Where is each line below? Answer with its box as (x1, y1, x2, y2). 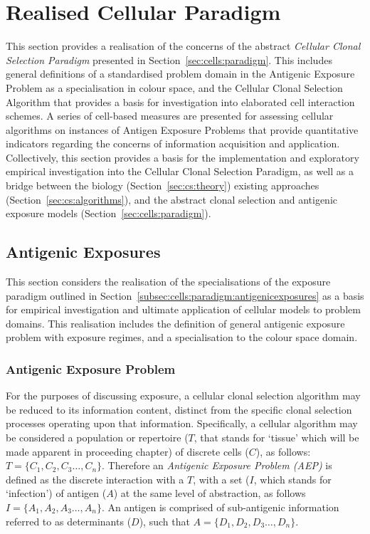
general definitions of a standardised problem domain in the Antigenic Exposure (6, 66, 355, 81)
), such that (139, 513, 190, 528)
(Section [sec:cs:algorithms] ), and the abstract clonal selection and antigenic (6, 192, 337, 206)
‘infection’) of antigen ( (6, 486, 107, 501)
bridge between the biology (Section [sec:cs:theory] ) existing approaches (6, 178, 319, 193)
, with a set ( (193, 471, 250, 486)
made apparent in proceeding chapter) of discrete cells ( (6, 444, 249, 459)
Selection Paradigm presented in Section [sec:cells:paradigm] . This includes (6, 52, 332, 67)
